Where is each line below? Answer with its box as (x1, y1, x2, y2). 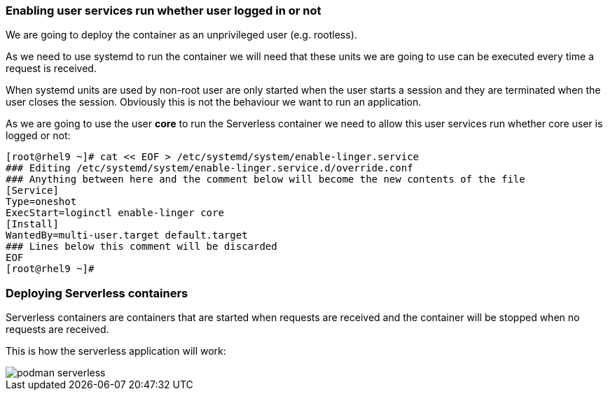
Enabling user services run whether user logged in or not (6, 3, 322, 17)
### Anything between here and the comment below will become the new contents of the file (6, 174, 525, 185)
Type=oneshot (6, 196, 77, 208)
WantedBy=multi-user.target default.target (6, 229, 248, 241)
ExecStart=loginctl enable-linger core (6, 207, 224, 219)
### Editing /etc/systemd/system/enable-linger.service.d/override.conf (6, 162, 413, 174)
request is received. (6, 62, 97, 75)
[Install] (6, 218, 59, 230)
